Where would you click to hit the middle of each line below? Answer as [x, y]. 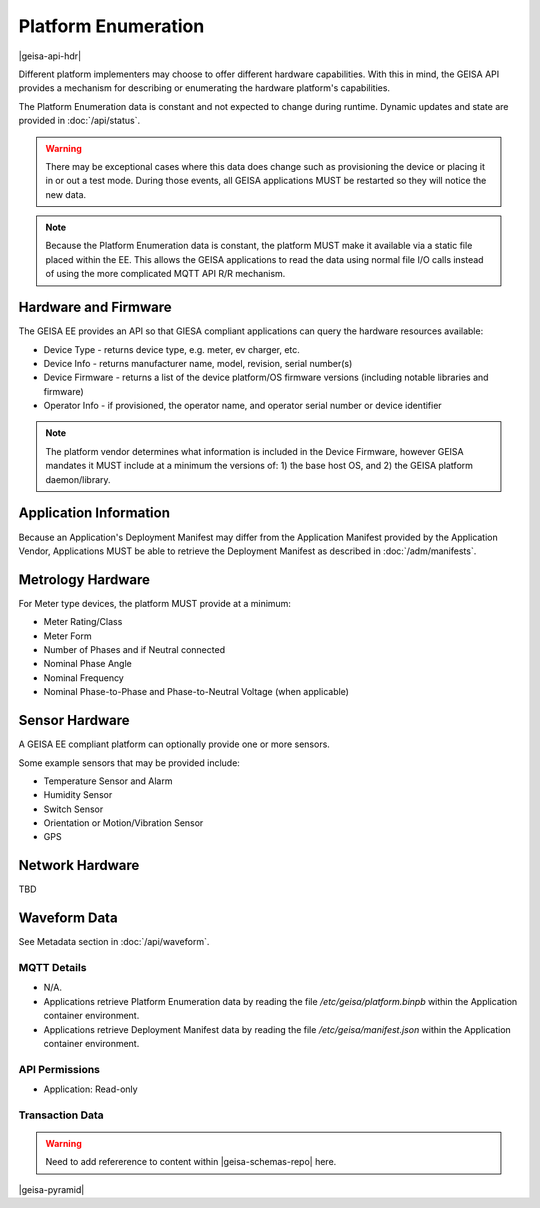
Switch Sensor [73, 809]
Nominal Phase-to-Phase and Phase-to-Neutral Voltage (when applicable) [196, 692]
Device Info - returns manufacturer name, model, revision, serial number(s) [198, 363]
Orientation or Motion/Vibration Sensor [123, 823]
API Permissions [59, 1069]
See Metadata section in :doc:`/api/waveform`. [114, 942]
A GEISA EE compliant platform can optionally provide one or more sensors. [174, 744]
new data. [66, 194]
